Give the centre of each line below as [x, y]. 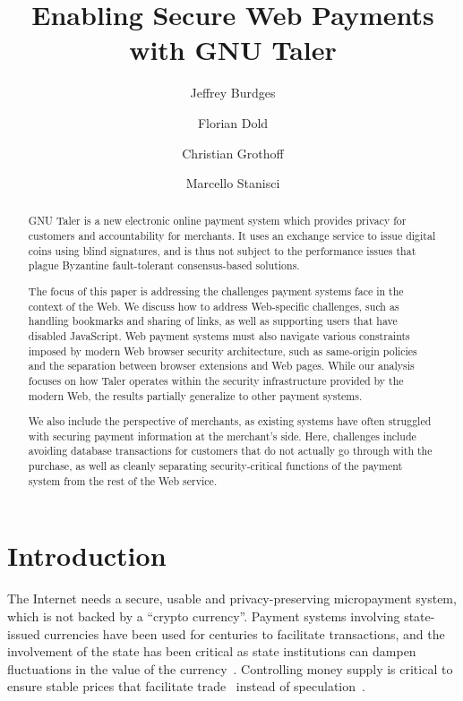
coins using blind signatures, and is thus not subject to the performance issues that [222, 250]
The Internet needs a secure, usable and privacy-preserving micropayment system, [232, 598]
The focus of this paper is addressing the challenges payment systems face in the [216, 291]
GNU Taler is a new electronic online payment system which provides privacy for [217, 221]
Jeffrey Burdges [233, 93]
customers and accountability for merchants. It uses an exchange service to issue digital [232, 236]
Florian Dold [233, 122]
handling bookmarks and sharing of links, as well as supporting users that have [213, 321]
